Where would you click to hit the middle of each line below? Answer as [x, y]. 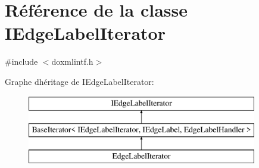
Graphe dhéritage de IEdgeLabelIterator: [79, 81]
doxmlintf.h [72, 61]
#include [21, 61]
